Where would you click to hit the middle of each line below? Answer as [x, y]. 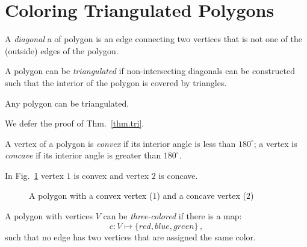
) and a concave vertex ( [201, 195]
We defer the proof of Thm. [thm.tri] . [75, 123]
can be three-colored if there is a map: [172, 216]
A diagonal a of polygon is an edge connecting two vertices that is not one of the [153, 39]
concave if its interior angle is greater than [83, 155]
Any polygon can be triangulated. [67, 103]
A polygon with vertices [49, 216]
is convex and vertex [111, 175]
